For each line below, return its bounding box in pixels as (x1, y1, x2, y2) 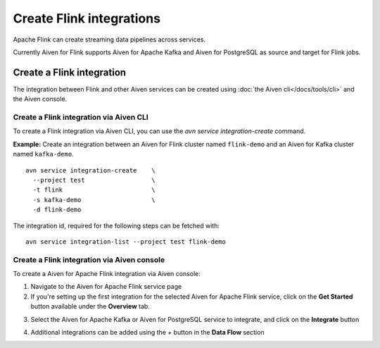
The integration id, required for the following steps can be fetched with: (13, 221, 220, 230)
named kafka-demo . (13, 150, 74, 159)
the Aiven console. (13, 95, 68, 104)
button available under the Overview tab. (30, 302, 151, 311)
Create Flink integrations (13, 11, 161, 26)
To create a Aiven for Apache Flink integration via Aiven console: (13, 270, 201, 278)
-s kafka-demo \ (32, 196, 156, 204)
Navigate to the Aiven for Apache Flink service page (30, 282, 182, 291)
